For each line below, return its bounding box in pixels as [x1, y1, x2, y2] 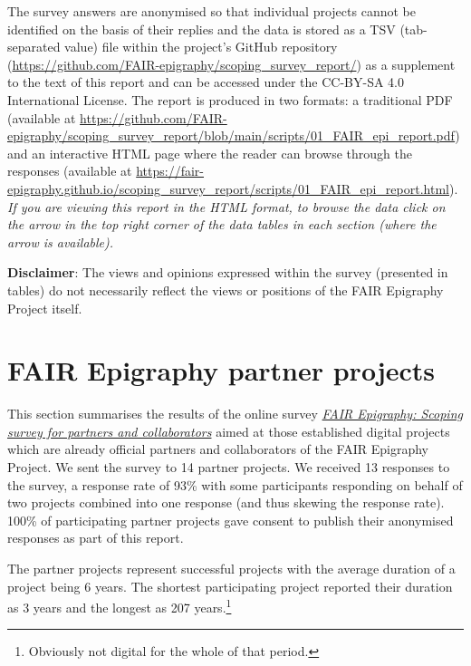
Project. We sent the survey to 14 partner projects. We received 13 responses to [7, 458, 450, 476]
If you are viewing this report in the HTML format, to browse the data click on [7, 197, 446, 216]
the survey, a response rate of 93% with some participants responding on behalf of [7, 475, 463, 494]
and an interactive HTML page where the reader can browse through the [7, 143, 412, 162]
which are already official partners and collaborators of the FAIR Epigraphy [7, 439, 428, 458]
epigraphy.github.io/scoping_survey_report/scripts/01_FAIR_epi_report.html [7, 179, 449, 198]
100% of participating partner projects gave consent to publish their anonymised [7, 510, 454, 529]
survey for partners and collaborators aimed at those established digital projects [7, 421, 450, 440]
